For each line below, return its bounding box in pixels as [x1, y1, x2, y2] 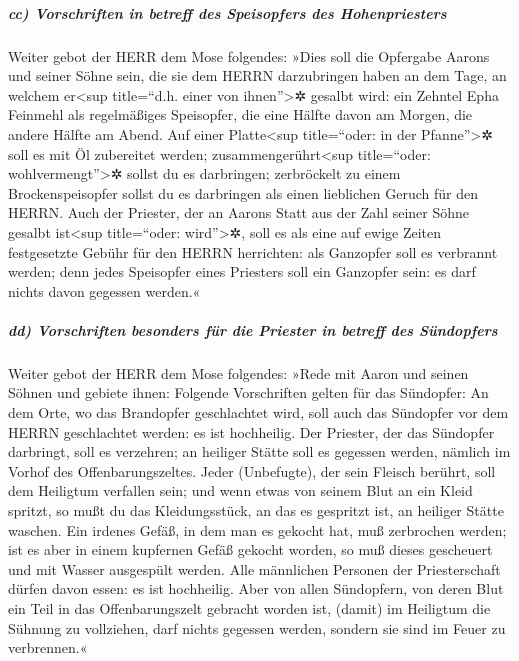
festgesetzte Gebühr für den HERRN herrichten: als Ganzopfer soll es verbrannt [8, 241, 498, 262]
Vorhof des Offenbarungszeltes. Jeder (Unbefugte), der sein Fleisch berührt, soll [8, 460, 496, 481]
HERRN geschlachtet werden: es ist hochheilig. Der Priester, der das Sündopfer [8, 421, 495, 442]
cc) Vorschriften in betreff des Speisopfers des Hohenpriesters [8, 2, 447, 23]
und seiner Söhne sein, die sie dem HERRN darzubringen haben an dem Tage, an [8, 65, 507, 86]
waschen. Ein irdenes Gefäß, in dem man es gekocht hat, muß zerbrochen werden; [8, 519, 507, 540]
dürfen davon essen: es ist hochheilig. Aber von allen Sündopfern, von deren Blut [8, 578, 504, 599]
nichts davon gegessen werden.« [8, 280, 201, 301]
